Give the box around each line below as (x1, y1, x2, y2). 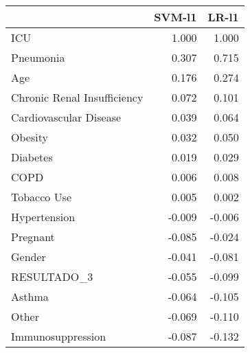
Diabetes (11, 149, 53, 165)
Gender (11, 249, 46, 264)
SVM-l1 (154, 9, 197, 25)
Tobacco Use (11, 189, 72, 205)
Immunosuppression (11, 328, 106, 344)
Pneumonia (11, 49, 65, 65)
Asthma (11, 288, 49, 304)
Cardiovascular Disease (11, 109, 122, 125)
